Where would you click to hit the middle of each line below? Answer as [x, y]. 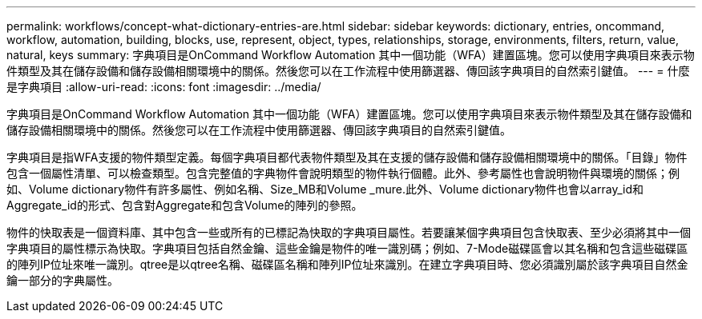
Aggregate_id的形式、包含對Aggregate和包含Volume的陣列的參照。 [185, 205]
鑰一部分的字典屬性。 [63, 280]
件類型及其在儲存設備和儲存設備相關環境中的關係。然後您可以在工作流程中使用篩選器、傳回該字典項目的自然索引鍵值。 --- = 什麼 [348, 71]
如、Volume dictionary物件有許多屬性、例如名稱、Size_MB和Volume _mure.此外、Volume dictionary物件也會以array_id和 [325, 189]
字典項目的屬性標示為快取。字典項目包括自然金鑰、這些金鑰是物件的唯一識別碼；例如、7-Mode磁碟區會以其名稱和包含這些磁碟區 [347, 248]
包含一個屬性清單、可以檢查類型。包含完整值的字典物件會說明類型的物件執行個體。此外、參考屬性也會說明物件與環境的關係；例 [343, 173]
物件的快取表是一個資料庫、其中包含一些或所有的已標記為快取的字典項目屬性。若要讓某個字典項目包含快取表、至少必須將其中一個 [349, 232]
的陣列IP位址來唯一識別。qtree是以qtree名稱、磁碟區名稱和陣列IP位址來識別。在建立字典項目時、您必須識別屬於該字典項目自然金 [347, 264]
